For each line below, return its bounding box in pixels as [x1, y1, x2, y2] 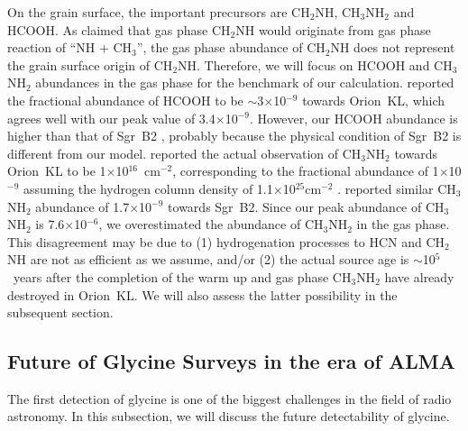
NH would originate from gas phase [235, 20, 431, 39]
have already [384, 267, 454, 286]
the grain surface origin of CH [7, 55, 173, 74]
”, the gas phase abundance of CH [136, 38, 326, 57]
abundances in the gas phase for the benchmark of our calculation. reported [35, 73, 454, 92]
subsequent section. [7, 303, 114, 322]
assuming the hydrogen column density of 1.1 [23, 179, 273, 197]
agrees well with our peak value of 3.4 [7, 108, 216, 127]
